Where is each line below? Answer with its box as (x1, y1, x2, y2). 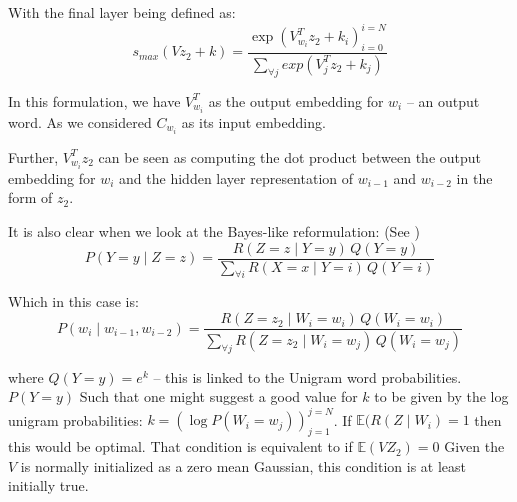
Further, (8, 146, 59, 167)
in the (456, 167, 493, 188)
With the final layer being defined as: (8, 2, 236, 22)
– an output (406, 90, 480, 111)
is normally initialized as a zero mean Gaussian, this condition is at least (20, 455, 467, 476)
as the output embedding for (208, 90, 384, 111)
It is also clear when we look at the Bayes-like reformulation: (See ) (8, 221, 420, 242)
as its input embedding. (181, 111, 326, 132)
